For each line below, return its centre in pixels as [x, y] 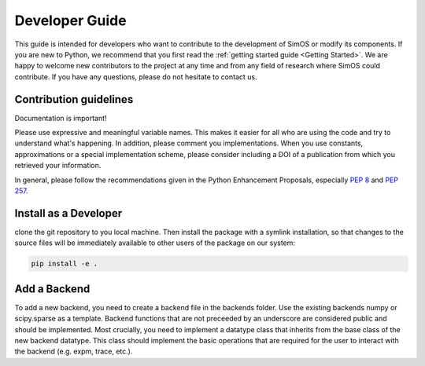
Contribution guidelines [74, 99]
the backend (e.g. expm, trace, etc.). [74, 351]
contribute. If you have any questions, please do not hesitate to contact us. [136, 77]
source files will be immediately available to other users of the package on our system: [155, 243]
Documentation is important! [61, 118]
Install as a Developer [68, 213]
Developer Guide [70, 20]
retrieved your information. [58, 166]
